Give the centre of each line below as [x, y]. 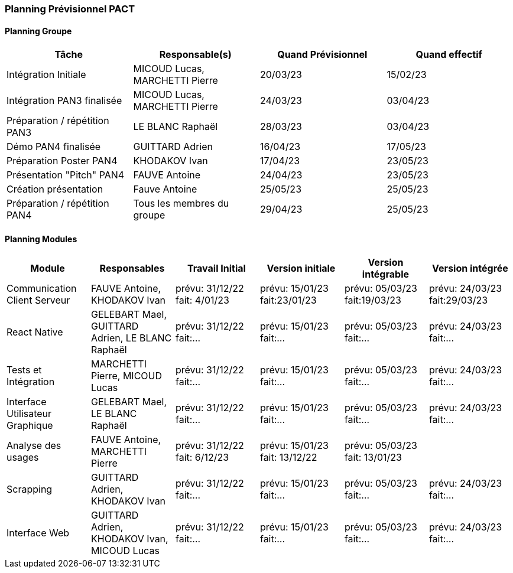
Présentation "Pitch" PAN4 [66, 175]
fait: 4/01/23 [202, 300]
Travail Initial [217, 268]
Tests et [24, 370]
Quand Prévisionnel [322, 55]
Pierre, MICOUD [126, 376]
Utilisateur [29, 414]
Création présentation [55, 189]
